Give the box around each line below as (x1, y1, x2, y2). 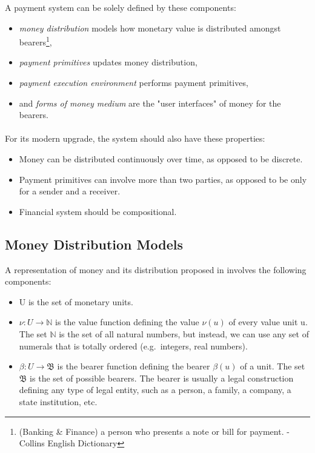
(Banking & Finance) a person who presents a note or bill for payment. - (19, 425, 290, 437)
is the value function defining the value (55, 316, 199, 328)
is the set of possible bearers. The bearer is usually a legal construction (30, 371, 294, 384)
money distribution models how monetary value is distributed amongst (19, 21, 281, 34)
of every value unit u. (228, 316, 308, 328)
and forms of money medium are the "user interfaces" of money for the (19, 96, 281, 109)
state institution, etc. (19, 395, 98, 408)
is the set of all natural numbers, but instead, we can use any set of (59, 327, 309, 340)
